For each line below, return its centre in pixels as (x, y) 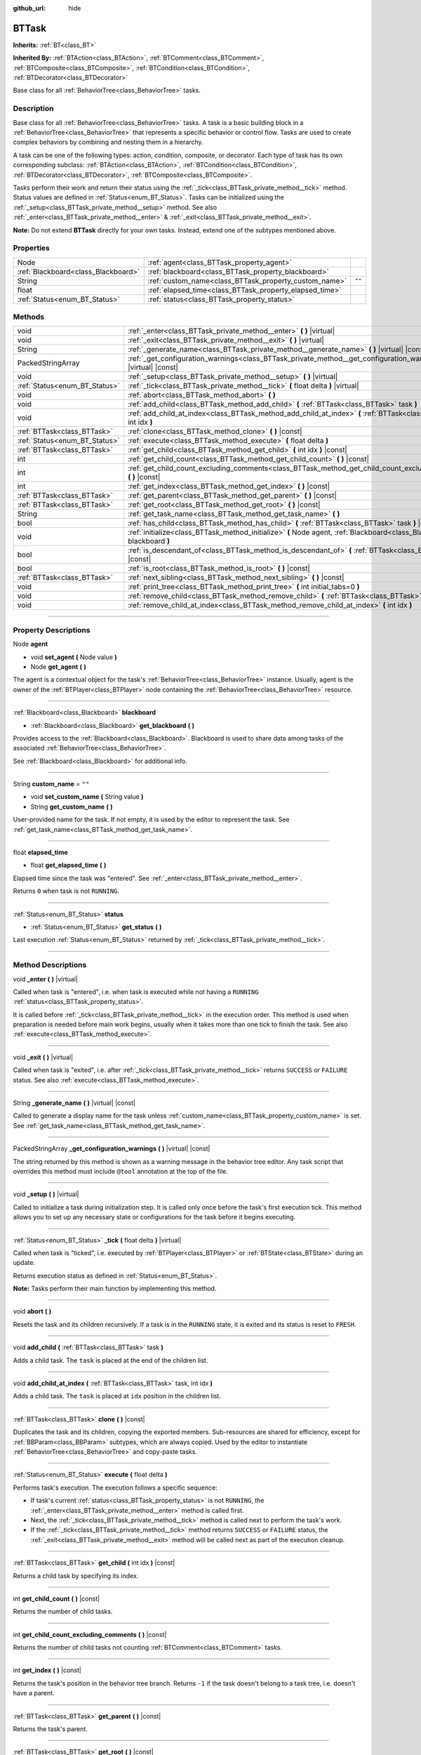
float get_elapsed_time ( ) (68, 865)
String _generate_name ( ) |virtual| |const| (74, 1103)
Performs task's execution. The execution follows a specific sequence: (115, 1488)
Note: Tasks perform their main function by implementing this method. (115, 1289)
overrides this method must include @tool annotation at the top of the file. (120, 1171)
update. (24, 1263)
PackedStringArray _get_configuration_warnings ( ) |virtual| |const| (112, 1148)
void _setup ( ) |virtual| (46, 1194)
